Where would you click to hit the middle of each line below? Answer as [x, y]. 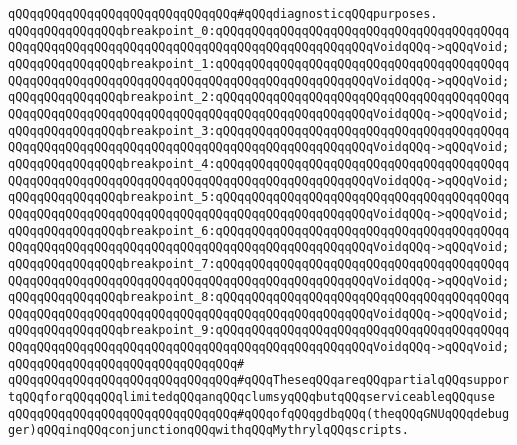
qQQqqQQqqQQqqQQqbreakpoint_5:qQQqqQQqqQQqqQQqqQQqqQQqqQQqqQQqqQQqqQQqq [259, 197]
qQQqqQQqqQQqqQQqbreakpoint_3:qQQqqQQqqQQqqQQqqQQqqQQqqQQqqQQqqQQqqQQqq [259, 130]
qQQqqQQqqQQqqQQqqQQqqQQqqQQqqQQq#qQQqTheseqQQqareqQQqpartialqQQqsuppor [259, 380]
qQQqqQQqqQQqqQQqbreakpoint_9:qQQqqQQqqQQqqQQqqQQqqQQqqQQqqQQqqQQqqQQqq [259, 330]
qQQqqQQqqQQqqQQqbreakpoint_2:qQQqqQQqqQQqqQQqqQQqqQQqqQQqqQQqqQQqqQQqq [259, 97]
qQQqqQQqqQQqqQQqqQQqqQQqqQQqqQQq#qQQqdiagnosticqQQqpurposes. [223, 14]
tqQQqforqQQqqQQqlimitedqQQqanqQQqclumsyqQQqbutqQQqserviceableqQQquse [251, 397]
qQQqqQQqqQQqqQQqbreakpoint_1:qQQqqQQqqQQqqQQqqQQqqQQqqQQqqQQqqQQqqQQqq [259, 63]
